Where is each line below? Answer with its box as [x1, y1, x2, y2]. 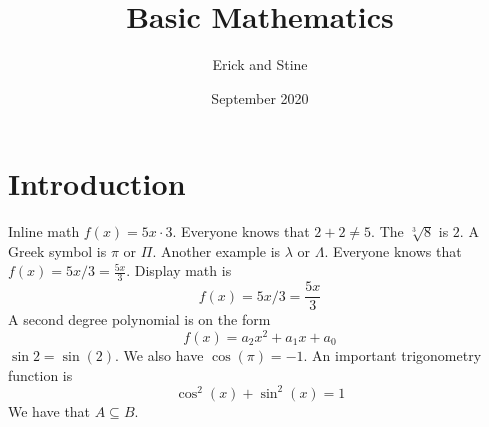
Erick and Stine [212, 54, 308, 75]
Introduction [8, 163, 186, 204]
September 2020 [211, 87, 309, 108]
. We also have [115, 345, 204, 365]
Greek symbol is [8, 240, 107, 261]
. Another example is [152, 240, 281, 261]
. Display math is [126, 260, 232, 281]
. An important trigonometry [303, 345, 482, 365]
